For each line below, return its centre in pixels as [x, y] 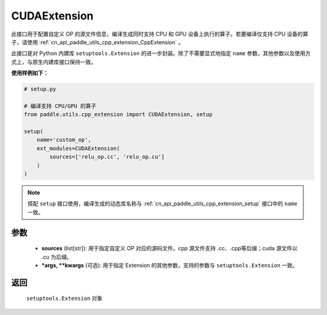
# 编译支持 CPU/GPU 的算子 [60, 106]
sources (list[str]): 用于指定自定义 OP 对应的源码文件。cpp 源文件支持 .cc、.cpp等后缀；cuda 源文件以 [170, 248]
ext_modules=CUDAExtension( [78, 148]
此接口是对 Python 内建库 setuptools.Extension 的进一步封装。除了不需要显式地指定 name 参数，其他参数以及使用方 [161, 53]
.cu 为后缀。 [57, 257]
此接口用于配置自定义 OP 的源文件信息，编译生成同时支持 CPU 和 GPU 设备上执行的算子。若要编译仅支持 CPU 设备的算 [160, 34]
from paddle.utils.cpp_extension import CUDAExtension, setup [118, 114]
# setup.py [40, 89]
